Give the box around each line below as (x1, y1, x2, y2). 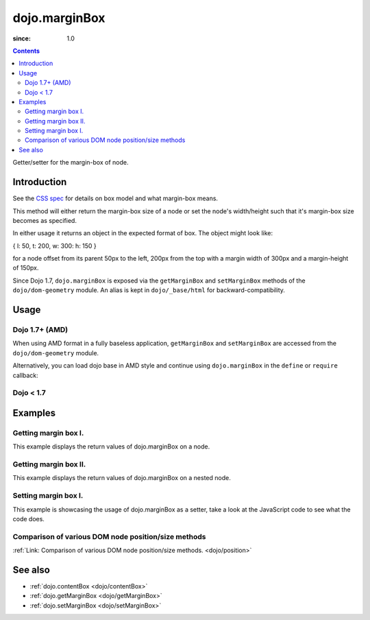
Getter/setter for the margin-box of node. (12, 158, 129, 167)
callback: (12, 371, 39, 379)
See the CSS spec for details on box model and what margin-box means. (12, 194, 219, 202)
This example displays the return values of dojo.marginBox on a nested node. (12, 474, 231, 482)
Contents (12, 47, 40, 55)
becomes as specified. (12, 216, 77, 224)
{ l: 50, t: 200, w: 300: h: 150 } (12, 241, 97, 250)
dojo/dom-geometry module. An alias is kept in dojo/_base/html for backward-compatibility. (12, 286, 286, 294)
